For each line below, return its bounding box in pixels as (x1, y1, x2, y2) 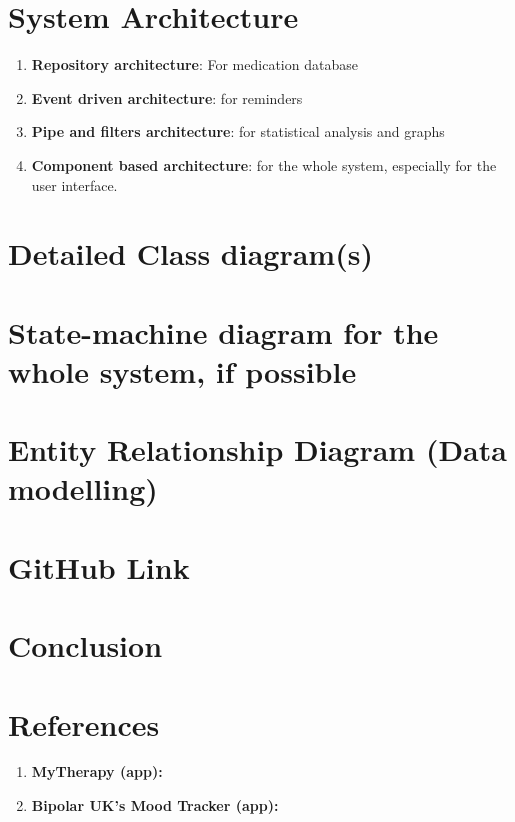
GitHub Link (8, 546, 190, 587)
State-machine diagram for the (8, 311, 439, 352)
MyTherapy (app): (31, 761, 163, 782)
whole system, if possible (8, 350, 357, 391)
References (8, 703, 160, 744)
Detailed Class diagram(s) (8, 233, 373, 274)
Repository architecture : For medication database (31, 54, 358, 75)
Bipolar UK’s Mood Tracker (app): (31, 795, 279, 816)
